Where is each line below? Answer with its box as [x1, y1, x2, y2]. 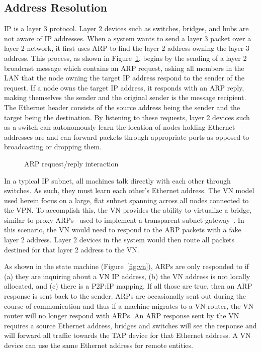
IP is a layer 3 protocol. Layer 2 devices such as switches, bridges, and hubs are [4, 23, 249, 34]
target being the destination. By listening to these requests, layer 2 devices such [4, 112, 250, 122]
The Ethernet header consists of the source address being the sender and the [4, 102, 240, 112]
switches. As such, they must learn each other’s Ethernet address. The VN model [4, 185, 254, 196]
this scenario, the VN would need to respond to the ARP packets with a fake [4, 224, 241, 235]
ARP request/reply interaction [24, 158, 119, 168]
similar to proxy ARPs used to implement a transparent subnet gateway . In [4, 214, 244, 225]
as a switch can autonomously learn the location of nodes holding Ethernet [4, 122, 235, 132]
